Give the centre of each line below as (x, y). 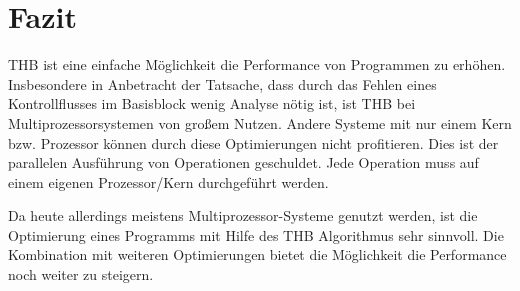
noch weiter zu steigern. (81, 274)
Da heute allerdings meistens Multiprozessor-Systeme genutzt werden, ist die (243, 215)
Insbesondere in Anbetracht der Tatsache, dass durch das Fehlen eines (222, 83)
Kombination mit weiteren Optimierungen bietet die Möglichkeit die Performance (257, 254)
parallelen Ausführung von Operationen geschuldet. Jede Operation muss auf (243, 162)
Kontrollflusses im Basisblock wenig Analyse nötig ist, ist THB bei (212, 103)
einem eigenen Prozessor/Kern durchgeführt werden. (168, 181)
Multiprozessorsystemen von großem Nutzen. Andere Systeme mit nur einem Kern (260, 122)
